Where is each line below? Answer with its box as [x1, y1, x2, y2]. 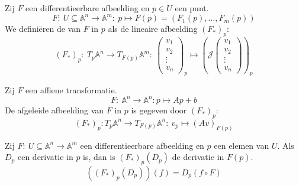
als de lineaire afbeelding [108, 22, 198, 35]
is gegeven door [131, 104, 187, 116]
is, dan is [83, 151, 115, 163]
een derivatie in [17, 151, 73, 163]
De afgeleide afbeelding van [5, 104, 104, 116]
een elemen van [214, 139, 269, 151]
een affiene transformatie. [25, 84, 117, 96]
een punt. [175, 2, 209, 14]
